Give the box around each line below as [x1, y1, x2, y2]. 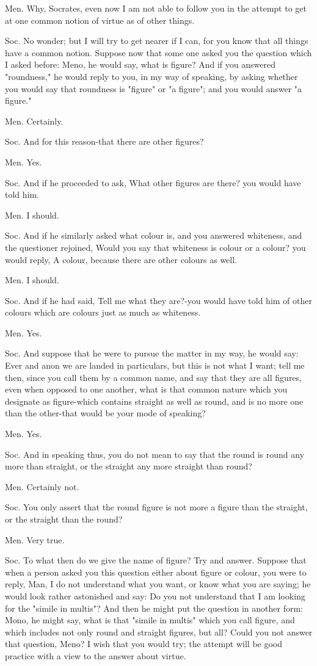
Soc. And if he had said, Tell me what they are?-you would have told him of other [5, 294, 312, 306]
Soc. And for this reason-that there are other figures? [5, 135, 204, 148]
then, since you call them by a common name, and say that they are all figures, [5, 371, 302, 383]
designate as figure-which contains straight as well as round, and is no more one [5, 394, 304, 407]
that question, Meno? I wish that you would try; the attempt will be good [5, 637, 283, 650]
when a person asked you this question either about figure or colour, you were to [5, 565, 307, 578]
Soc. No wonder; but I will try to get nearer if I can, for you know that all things [5, 34, 308, 47]
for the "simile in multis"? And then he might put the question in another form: [5, 601, 304, 614]
